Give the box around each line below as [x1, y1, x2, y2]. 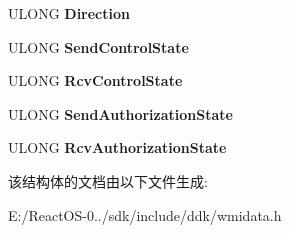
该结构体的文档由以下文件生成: [8, 170, 208, 191]
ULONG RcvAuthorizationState [8, 137, 227, 158]
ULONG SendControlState [8, 36, 189, 57]
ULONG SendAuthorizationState [8, 103, 233, 124]
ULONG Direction [8, 3, 130, 23]
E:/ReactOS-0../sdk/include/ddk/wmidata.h [8, 204, 282, 225]
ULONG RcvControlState [8, 70, 183, 91]
